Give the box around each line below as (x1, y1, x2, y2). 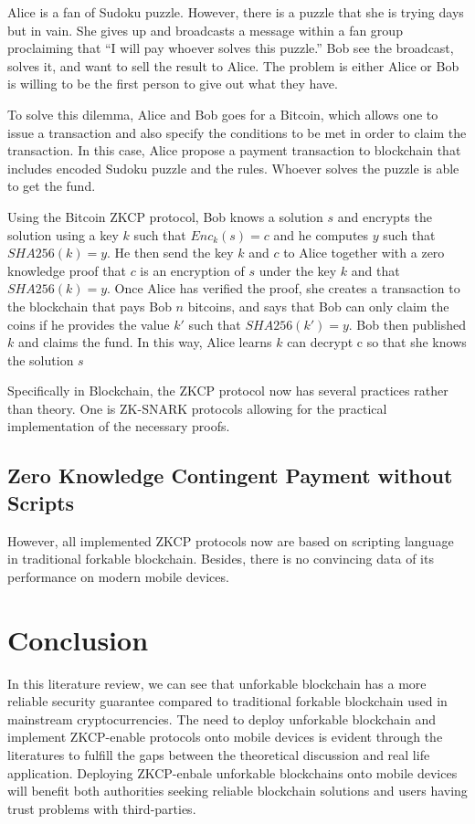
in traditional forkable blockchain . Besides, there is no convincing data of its (7, 549, 434, 568)
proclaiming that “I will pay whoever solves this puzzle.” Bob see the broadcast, (7, 38, 454, 58)
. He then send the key (107, 243, 234, 262)
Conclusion (7, 620, 149, 658)
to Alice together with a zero (283, 243, 445, 262)
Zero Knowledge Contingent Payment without (7, 461, 453, 490)
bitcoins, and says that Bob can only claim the (187, 296, 449, 315)
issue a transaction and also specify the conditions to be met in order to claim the (7, 122, 467, 142)
